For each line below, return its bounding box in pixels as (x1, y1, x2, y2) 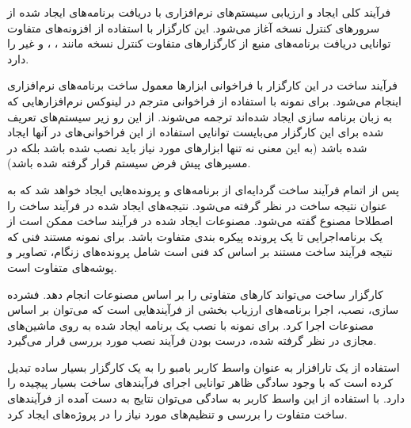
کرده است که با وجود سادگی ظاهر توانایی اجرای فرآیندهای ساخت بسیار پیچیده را (7, 374, 394, 391)
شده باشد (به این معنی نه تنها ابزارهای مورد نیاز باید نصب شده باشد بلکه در (7, 139, 367, 155)
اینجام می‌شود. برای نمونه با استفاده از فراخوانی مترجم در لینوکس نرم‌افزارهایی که (7, 92, 402, 109)
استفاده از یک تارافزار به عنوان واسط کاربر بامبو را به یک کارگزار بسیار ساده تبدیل (7, 358, 400, 375)
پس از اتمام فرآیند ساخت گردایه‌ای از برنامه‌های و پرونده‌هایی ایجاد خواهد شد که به (7, 181, 399, 197)
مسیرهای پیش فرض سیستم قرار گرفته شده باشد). (7, 155, 251, 171)
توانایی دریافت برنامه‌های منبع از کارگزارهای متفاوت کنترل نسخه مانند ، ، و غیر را (7, 35, 391, 52)
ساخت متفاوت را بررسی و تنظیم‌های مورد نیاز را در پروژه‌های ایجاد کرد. (7, 405, 348, 422)
